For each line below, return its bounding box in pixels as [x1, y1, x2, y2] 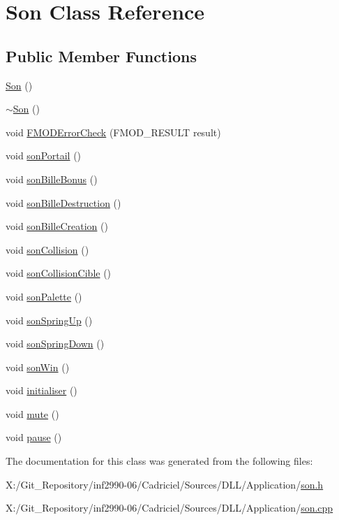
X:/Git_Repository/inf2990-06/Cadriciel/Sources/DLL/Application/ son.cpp [6, 500, 333, 515]
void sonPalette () [6, 289, 82, 303]
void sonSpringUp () [6, 312, 93, 327]
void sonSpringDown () [6, 336, 105, 351]
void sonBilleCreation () [6, 219, 108, 233]
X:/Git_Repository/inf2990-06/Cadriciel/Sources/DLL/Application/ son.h [6, 477, 324, 491]
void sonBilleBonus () [6, 171, 98, 186]
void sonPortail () [6, 148, 82, 163]
